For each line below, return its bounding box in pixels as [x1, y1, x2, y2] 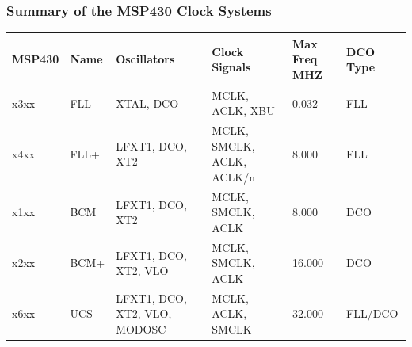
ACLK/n [212, 168, 255, 185]
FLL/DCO [346, 305, 399, 322]
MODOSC [116, 321, 166, 337]
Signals [212, 59, 251, 75]
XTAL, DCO [116, 94, 179, 111]
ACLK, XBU [212, 102, 275, 119]
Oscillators [116, 51, 175, 67]
